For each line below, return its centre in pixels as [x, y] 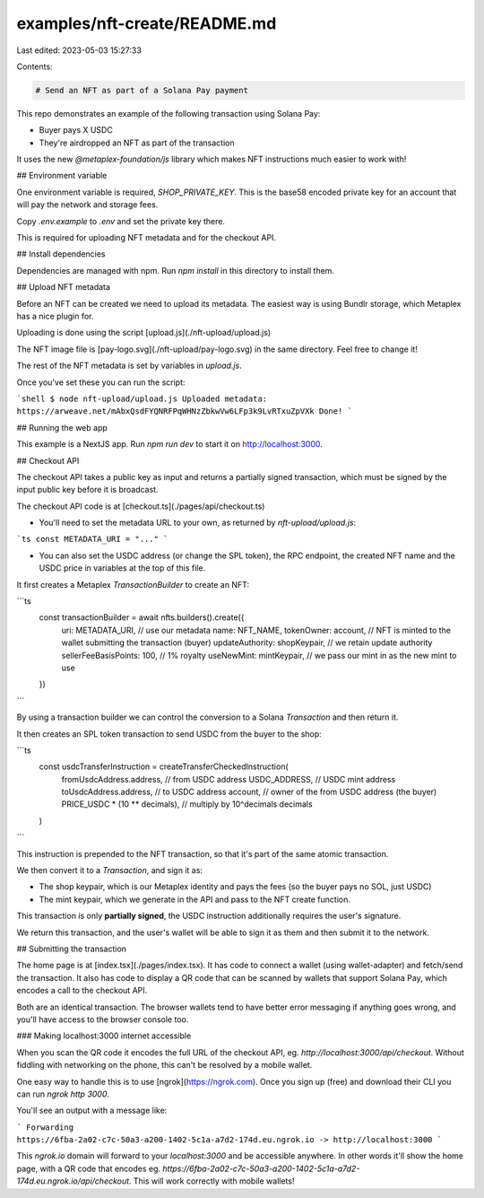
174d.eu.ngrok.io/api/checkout [73, 1181]
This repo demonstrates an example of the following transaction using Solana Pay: [169, 113]
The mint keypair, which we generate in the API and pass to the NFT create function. [195, 899]
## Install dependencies [61, 254]
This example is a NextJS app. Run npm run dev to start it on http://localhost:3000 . [169, 444]
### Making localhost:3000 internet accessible [104, 1036]
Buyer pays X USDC [76, 130]
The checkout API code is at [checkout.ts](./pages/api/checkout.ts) [141, 506]
